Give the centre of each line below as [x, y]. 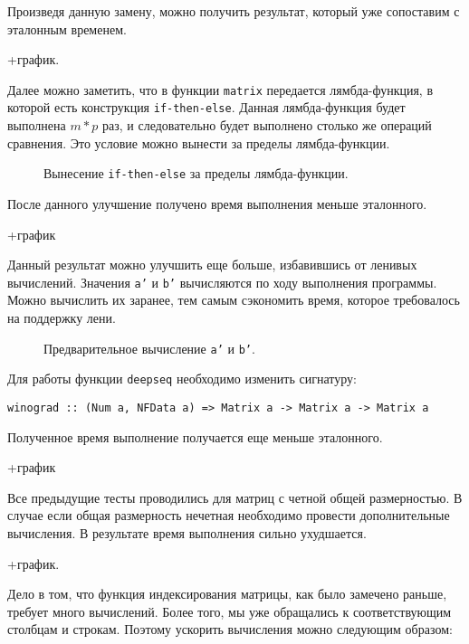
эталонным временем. [67, 28]
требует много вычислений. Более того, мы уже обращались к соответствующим [230, 611]
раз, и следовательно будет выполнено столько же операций [267, 125]
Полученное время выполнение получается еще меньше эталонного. [195, 436]
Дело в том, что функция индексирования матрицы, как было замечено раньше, [227, 594]
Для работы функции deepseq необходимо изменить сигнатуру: [182, 379]
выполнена [37, 125]
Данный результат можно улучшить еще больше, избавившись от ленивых [212, 265]
